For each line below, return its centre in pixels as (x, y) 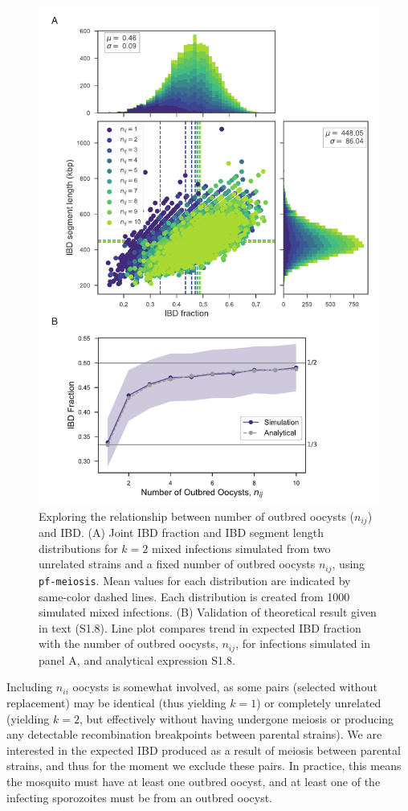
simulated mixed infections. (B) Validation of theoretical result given (208, 612)
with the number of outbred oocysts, (129, 643)
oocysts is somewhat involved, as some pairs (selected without (225, 687)
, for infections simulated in (303, 643)
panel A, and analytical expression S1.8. (137, 659)
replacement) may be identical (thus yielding (116, 703)
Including (30, 687)
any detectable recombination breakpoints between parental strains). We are (194, 734)
